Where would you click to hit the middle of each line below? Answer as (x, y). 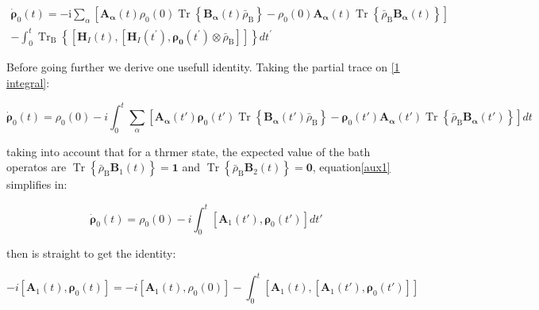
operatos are (37, 167)
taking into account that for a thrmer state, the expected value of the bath (189, 151)
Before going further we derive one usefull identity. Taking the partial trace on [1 (203, 67)
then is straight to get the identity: (91, 253)
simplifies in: (37, 184)
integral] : (28, 82)
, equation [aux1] (351, 167)
